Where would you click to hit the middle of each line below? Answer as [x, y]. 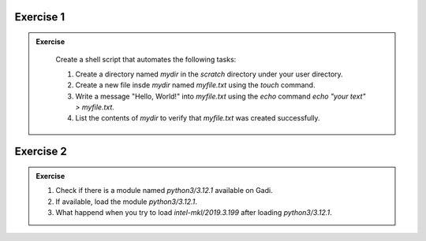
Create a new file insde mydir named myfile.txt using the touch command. [195, 85]
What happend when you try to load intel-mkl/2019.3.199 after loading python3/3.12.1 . [194, 212]
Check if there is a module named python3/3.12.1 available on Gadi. [164, 191]
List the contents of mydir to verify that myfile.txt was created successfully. [198, 118]
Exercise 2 [41, 152]
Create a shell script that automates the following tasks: [146, 60]
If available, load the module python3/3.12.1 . [126, 202]
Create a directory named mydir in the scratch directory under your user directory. [209, 74]
